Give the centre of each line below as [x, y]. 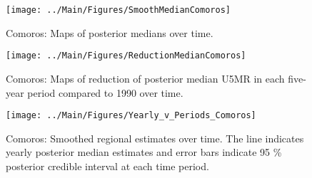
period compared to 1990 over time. [105, 92]
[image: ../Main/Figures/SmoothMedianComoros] [118, 10]
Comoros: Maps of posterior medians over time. [110, 32]
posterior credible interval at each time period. [107, 166]
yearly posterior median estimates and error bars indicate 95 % [144, 152]
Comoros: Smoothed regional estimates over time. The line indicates [155, 138]
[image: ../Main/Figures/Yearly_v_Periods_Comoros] [131, 116]
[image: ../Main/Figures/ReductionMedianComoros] [126, 56]
